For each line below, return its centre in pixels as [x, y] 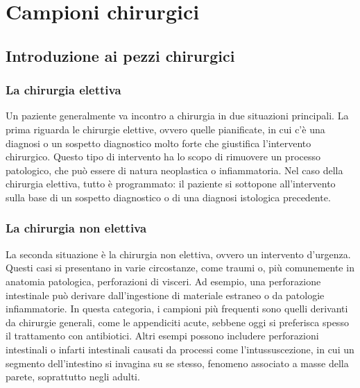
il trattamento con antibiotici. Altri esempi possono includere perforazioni [162, 336]
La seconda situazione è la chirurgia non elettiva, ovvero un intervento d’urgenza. [178, 254]
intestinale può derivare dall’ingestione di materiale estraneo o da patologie [165, 295]
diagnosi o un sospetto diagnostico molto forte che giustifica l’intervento [158, 143]
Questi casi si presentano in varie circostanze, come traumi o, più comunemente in [180, 268]
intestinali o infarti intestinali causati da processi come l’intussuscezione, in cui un [180, 349]
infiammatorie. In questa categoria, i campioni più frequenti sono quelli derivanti [177, 309]
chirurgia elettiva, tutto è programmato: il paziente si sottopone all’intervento [171, 184]
